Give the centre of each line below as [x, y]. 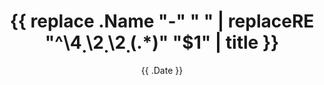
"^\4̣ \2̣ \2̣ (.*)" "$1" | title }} [162, 42]
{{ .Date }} [162, 70]
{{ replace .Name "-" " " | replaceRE [162, 21]
